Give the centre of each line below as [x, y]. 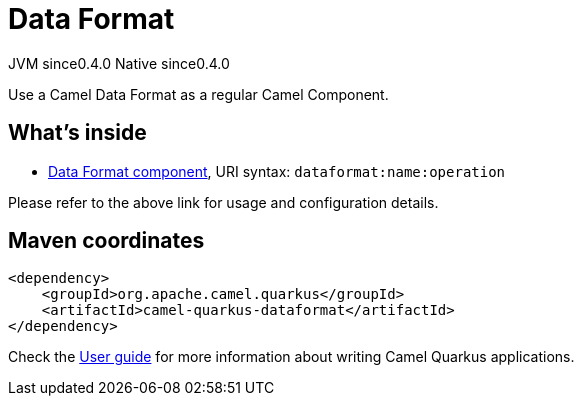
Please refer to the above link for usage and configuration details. [223, 202]
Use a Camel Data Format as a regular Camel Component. [198, 94]
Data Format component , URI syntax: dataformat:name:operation [277, 171]
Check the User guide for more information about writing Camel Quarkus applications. [291, 357]
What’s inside [77, 133]
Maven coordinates [106, 241]
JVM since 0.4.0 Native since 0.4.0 [119, 63]
